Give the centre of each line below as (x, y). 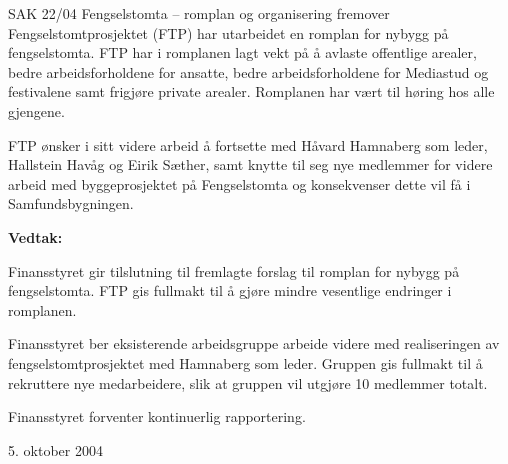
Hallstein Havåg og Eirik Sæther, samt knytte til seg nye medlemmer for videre (250, 164)
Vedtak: (35, 236)
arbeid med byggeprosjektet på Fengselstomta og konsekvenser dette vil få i (239, 183)
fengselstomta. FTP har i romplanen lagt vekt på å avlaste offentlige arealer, (242, 52)
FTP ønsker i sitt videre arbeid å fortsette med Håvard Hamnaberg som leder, (248, 144)
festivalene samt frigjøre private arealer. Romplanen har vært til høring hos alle (251, 91)
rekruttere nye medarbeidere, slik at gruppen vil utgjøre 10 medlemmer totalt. (248, 382)
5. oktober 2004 (55, 449)
